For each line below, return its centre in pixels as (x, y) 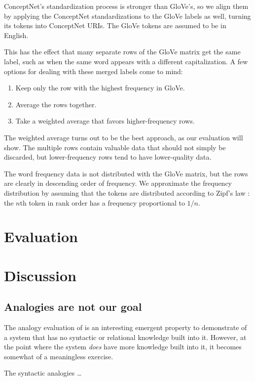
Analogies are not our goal (73, 307)
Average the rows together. (56, 104)
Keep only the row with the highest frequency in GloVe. (100, 88)
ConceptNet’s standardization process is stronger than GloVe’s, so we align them (126, 6)
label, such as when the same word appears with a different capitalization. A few (126, 61)
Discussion (40, 275)
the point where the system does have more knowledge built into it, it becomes (123, 347)
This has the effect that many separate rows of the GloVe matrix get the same (122, 52)
